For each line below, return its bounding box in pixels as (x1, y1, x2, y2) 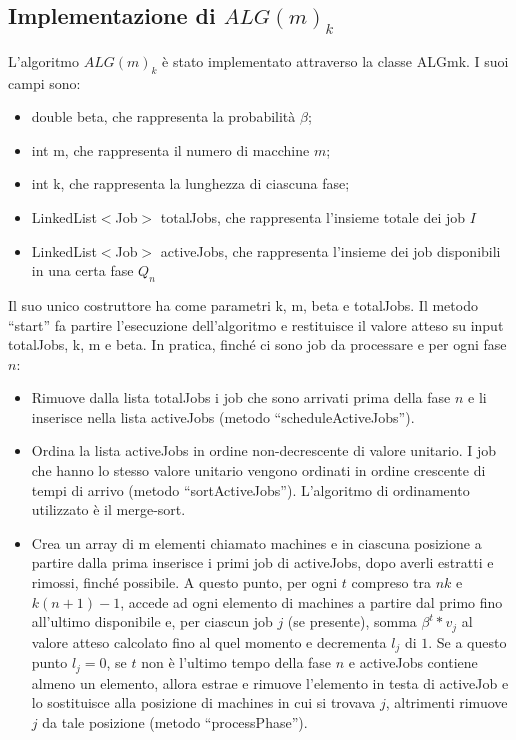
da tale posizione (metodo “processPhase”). (42, 711, 308, 732)
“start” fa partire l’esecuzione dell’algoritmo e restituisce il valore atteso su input (8, 314, 504, 335)
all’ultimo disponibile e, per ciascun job (31, 611, 273, 632)
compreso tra (351, 572, 432, 593)
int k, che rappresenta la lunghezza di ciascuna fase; (31, 173, 350, 194)
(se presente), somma (287, 611, 417, 632)
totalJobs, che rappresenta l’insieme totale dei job (160, 206, 466, 227)
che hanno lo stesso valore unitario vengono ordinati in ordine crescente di (31, 460, 486, 481)
